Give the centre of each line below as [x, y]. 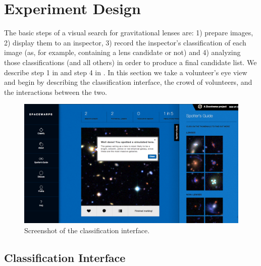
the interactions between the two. [56, 92]
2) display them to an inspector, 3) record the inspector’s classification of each [125, 42]
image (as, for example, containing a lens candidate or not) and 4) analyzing [122, 52]
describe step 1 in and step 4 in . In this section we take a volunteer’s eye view [126, 72]
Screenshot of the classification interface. [87, 230]
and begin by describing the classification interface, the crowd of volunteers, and [128, 82]
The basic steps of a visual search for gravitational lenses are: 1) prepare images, [129, 33]
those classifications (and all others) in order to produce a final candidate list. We [130, 62]
